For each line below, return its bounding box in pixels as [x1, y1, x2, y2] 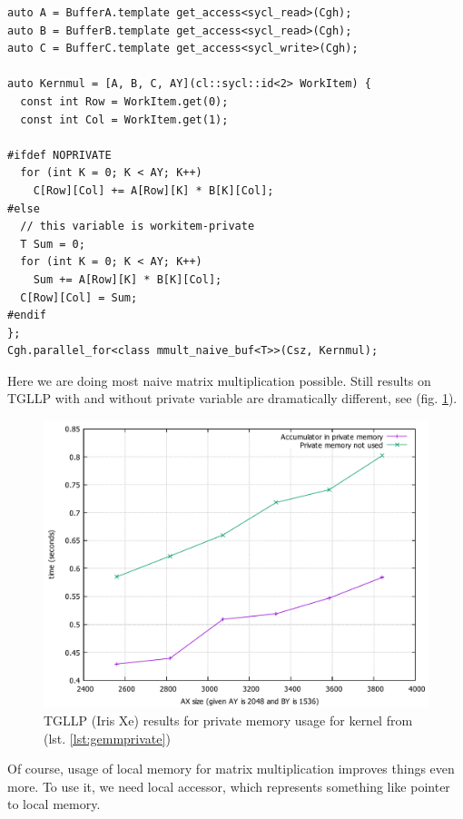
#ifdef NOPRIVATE [7, 148, 112, 162]
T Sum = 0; [20, 237, 85, 251]
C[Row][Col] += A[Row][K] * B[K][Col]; [33, 183, 274, 197]
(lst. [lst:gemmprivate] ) [44, 728, 171, 747]
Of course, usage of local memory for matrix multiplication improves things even [7, 759, 455, 778]
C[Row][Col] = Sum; [20, 291, 138, 304]
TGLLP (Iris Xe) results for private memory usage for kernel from [44, 711, 413, 729]
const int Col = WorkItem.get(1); [20, 113, 229, 126]
